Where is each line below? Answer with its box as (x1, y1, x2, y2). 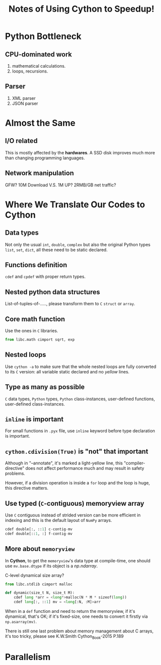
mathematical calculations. (12, 63, 66, 69)
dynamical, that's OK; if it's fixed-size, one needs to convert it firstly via (5, 613, 148, 619)
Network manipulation (5, 169, 74, 177)
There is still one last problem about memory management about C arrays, (5, 628, 154, 634)
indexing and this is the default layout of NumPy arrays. (5, 517, 113, 523)
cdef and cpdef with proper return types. (5, 274, 86, 279)
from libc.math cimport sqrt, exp (5, 337, 75, 342)
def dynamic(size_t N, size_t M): (5, 591, 75, 595)
